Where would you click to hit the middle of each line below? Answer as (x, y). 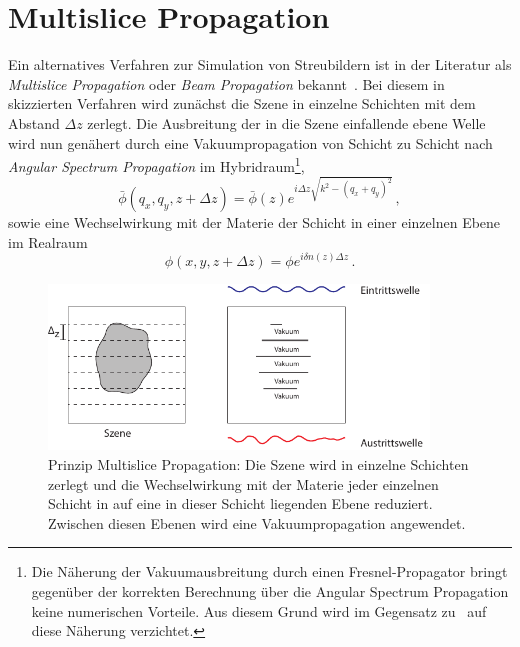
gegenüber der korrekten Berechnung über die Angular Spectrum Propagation (270, 591)
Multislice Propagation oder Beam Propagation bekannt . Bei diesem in (226, 83)
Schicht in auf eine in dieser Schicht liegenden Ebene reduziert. (240, 503)
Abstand (34, 122)
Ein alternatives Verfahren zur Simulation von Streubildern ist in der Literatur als (260, 64)
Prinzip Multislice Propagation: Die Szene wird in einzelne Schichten (258, 464)
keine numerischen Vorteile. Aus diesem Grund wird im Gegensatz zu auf (259, 610)
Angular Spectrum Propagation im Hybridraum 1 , (156, 164)
